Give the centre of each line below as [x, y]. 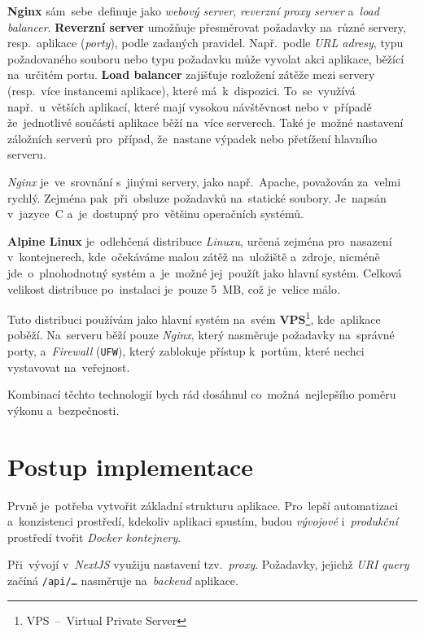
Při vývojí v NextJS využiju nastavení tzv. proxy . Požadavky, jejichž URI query [208, 564]
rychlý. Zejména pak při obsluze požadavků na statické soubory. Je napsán [197, 197]
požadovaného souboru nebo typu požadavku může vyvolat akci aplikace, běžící [206, 58]
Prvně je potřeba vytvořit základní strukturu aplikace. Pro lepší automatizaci [203, 505]
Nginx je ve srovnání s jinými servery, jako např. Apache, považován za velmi [204, 181]
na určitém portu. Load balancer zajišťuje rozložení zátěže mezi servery [191, 74]
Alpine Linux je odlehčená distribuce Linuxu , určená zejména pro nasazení [200, 240]
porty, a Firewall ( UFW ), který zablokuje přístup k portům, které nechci [186, 350]
